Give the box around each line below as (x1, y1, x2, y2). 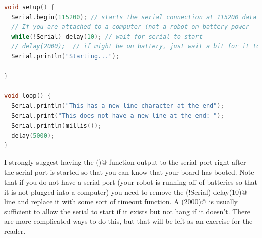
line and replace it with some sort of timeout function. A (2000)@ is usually (4, 196, 238, 207)
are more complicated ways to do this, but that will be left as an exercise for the (4, 216, 253, 226)
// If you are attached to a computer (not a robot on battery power (11, 23, 249, 31)
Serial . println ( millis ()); (11, 122, 102, 130)
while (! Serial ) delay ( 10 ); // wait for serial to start (11, 33, 203, 40)
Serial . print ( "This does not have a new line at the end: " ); (11, 112, 224, 120)
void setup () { (4, 4, 55, 11)
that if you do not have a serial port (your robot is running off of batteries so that (4, 176, 258, 187)
